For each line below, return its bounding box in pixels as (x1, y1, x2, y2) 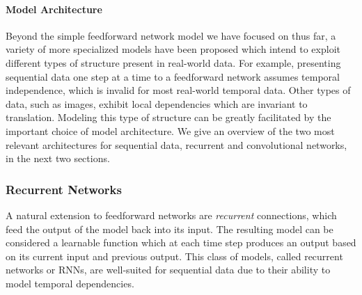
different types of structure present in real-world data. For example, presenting (6, 55, 341, 70)
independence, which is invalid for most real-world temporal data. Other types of (6, 83, 351, 97)
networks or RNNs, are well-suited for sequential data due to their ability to (6, 262, 331, 277)
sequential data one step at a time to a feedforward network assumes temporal (6, 69, 340, 83)
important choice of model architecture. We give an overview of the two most (6, 123, 335, 138)
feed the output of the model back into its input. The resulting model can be (6, 221, 333, 236)
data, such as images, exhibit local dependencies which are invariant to (6, 96, 308, 111)
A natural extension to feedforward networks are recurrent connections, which (6, 207, 337, 222)
